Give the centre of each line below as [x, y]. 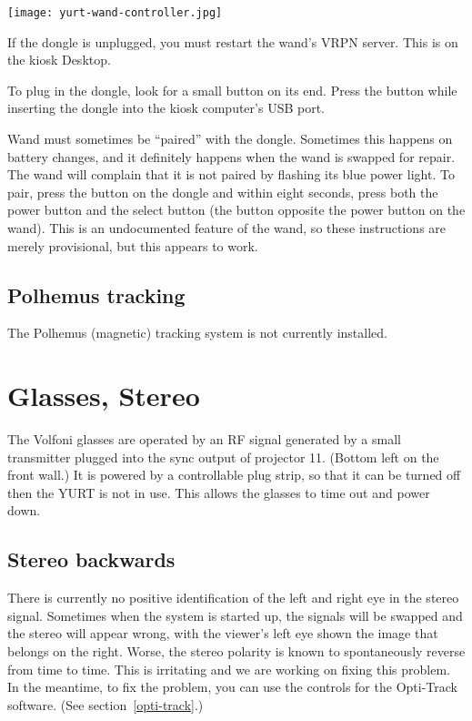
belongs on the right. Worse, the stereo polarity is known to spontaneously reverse [236, 651]
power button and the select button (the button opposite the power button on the [236, 210]
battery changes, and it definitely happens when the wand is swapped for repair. [231, 156]
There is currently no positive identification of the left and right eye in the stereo [233, 598]
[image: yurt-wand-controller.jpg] [115, 13]
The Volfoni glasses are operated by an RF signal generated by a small [204, 439]
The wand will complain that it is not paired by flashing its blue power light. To [231, 174]
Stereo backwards [91, 559]
